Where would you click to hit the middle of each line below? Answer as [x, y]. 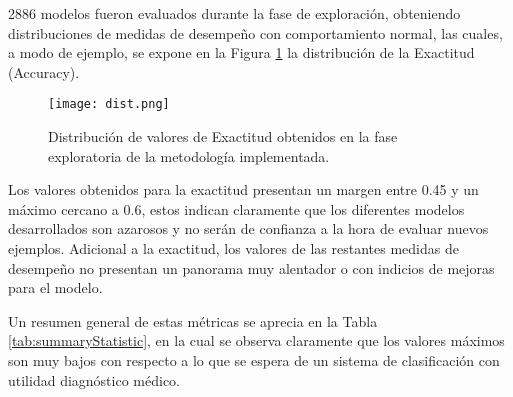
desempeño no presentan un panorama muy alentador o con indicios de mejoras [251, 267]
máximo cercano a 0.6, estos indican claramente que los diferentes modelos [236, 208]
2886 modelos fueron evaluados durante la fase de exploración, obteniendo [234, 13]
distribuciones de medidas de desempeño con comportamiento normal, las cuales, [255, 32]
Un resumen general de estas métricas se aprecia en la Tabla [193, 320]
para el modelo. [55, 287]
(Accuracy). [44, 71]
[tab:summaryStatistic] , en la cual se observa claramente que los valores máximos [256, 340]
